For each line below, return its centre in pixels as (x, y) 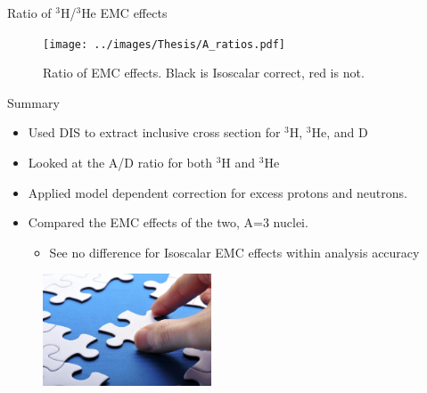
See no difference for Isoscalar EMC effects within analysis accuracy (234, 252)
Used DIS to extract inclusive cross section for (154, 132)
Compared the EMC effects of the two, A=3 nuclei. (168, 222)
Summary (33, 102)
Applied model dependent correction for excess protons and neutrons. (218, 192)
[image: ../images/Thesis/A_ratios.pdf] (164, 44)
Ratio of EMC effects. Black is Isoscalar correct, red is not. (204, 73)
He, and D (340, 132)
